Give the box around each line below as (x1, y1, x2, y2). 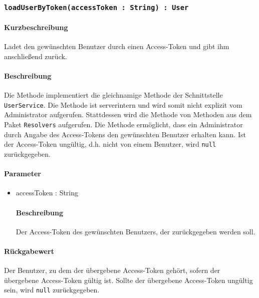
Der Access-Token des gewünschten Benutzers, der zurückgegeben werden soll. (16, 226, 255, 236)
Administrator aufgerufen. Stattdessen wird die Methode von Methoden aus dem (4, 109, 252, 120)
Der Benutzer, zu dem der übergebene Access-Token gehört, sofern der (4, 265, 220, 275)
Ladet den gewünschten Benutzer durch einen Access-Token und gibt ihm (4, 41, 229, 52)
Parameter (4, 168, 41, 179)
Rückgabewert (4, 245, 54, 256)
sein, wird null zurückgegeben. (4, 284, 100, 295)
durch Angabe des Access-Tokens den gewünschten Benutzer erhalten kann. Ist (4, 129, 246, 139)
